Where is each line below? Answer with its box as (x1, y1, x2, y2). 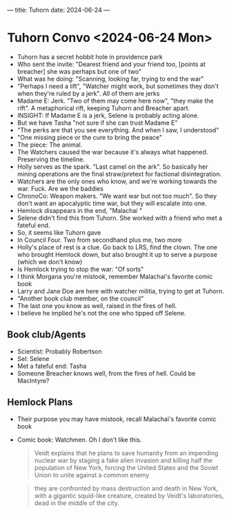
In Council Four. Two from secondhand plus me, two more (17, 236, 182, 244)
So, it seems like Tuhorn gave (17, 228, 101, 236)
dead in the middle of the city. (34, 499, 119, 507)
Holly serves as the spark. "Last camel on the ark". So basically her (17, 162, 208, 171)
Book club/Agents (7, 329, 86, 340)
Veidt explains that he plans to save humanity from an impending (34, 449, 219, 457)
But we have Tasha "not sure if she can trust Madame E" (17, 119, 178, 127)
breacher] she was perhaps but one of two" (17, 67, 142, 75)
